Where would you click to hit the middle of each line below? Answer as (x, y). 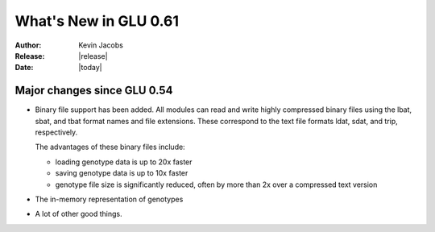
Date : (24, 68)
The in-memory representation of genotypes (109, 199)
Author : (28, 45)
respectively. (56, 132)
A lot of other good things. (79, 214)
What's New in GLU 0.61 (97, 21)
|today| (90, 68)
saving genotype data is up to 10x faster (122, 173)
